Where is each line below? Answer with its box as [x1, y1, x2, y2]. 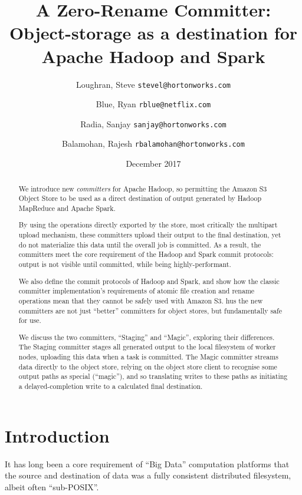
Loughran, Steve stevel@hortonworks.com [76, 78, 231, 90]
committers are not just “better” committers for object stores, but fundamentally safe [18, 305, 282, 315]
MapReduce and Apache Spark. [18, 203, 116, 213]
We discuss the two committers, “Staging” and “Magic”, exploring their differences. [18, 332, 275, 342]
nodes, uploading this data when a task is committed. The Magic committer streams [18, 352, 278, 362]
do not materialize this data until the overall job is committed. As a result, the [18, 239, 261, 249]
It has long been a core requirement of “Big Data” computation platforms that [5, 457, 290, 470]
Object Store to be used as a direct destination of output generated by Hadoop [18, 193, 261, 203]
